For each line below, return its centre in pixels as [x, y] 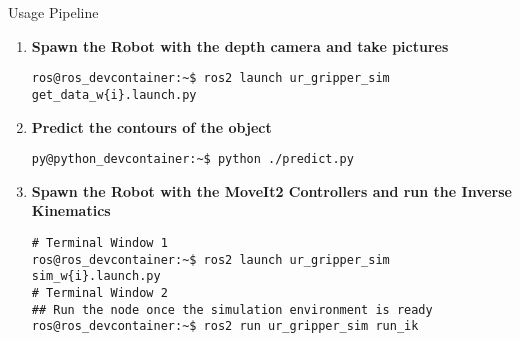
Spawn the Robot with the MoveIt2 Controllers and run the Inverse [271, 190]
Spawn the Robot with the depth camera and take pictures [240, 45]
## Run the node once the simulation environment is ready [232, 309]
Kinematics [71, 210]
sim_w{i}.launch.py [96, 276]
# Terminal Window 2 [99, 292]
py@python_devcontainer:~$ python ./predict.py [192, 159]
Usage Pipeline [53, 12]
